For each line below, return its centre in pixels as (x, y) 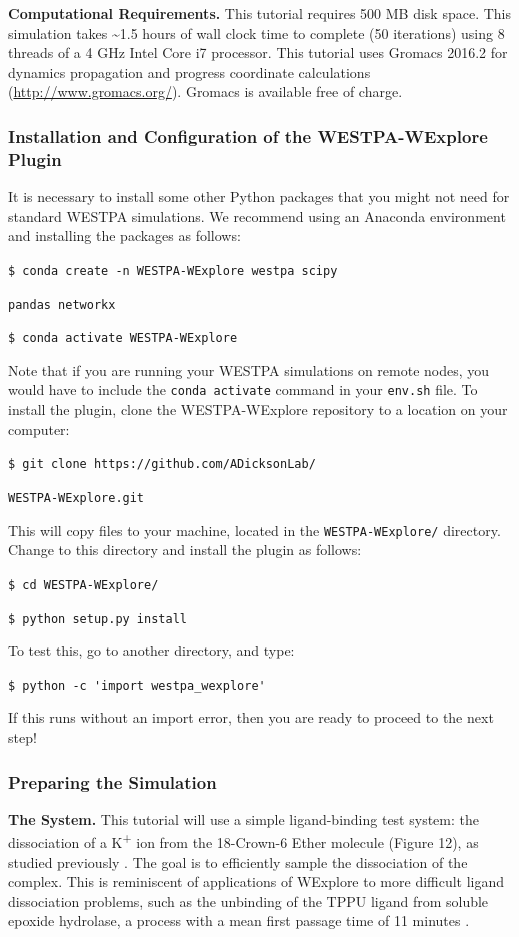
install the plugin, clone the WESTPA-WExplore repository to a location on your (258, 409)
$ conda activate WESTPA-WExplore (123, 338)
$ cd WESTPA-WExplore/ (83, 584)
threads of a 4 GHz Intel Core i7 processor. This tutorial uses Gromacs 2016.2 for (258, 52)
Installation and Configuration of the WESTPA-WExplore (248, 135)
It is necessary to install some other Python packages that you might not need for (259, 196)
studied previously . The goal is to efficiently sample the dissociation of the (238, 861)
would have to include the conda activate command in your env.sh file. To (243, 389)
